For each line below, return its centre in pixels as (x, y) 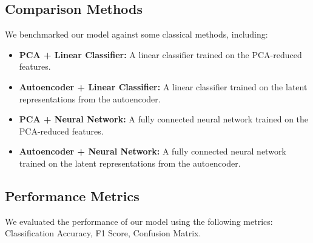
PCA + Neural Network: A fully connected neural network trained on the (164, 119)
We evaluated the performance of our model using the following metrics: (139, 221)
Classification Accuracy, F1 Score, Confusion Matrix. (103, 233)
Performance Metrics (72, 195)
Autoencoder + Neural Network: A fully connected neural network (153, 151)
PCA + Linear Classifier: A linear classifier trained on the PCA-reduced (160, 54)
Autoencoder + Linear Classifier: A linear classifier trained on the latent (163, 86)
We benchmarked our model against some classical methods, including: (136, 34)
